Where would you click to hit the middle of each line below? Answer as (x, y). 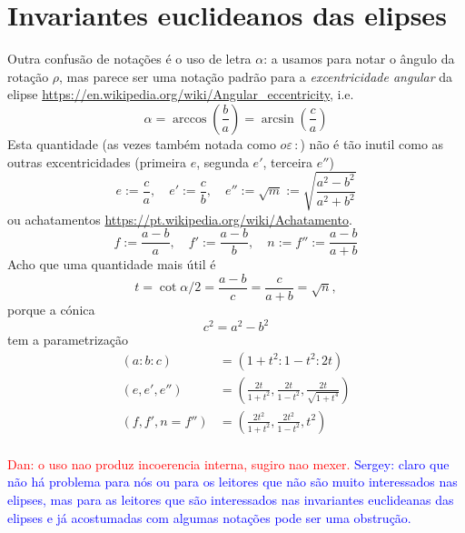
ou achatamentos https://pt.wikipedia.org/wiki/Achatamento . (180, 219)
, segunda (223, 161)
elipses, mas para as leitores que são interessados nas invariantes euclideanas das (231, 499)
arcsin (277, 119)
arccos (190, 119)
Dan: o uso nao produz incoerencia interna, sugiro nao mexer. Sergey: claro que (228, 463)
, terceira (288, 161)
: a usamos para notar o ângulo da (359, 59)
